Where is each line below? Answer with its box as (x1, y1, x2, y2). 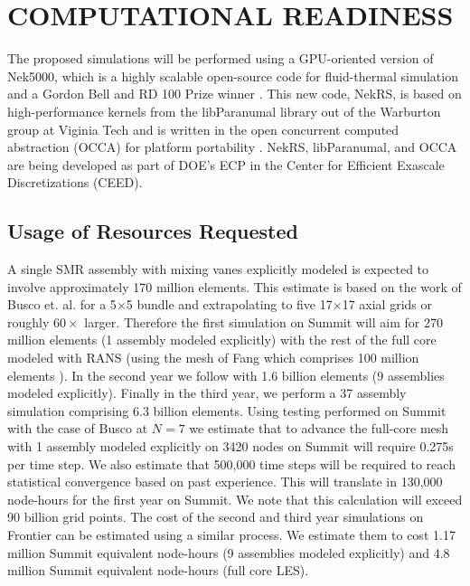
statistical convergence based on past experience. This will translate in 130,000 (7, 472, 443, 491)
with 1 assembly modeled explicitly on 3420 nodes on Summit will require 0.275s (7, 437, 454, 456)
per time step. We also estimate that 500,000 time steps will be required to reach (7, 454, 456, 473)
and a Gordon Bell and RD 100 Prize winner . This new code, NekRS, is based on (7, 84, 462, 103)
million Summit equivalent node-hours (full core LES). (7, 561, 309, 580)
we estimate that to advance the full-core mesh (189, 419, 449, 438)
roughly (7, 312, 50, 331)
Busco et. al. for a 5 (7, 295, 117, 314)
